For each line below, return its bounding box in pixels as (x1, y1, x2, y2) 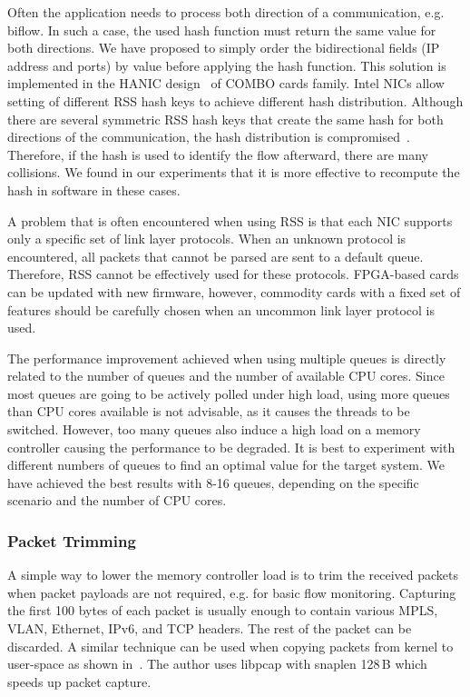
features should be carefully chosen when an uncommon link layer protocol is (7, 300, 436, 319)
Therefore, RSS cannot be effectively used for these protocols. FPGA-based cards (7, 264, 459, 284)
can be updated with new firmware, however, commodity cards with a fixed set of (7, 282, 461, 301)
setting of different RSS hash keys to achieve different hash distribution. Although (7, 91, 464, 110)
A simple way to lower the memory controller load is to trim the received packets (7, 565, 458, 584)
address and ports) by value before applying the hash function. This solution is (7, 55, 446, 75)
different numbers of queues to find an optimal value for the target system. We (7, 455, 445, 474)
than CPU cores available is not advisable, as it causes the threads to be (7, 402, 410, 421)
